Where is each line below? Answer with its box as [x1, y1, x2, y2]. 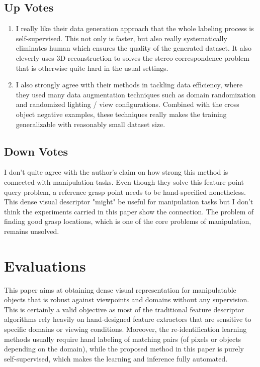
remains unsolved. [4, 225, 59, 236]
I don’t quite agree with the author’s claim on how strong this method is [4, 167, 228, 177]
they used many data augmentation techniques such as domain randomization [16, 89, 256, 99]
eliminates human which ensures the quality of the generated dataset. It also [16, 43, 252, 53]
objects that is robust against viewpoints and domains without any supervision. [4, 294, 249, 305]
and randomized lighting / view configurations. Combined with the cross [16, 99, 239, 109]
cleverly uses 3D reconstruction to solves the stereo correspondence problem [16, 52, 249, 63]
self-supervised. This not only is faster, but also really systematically [16, 33, 227, 43]
